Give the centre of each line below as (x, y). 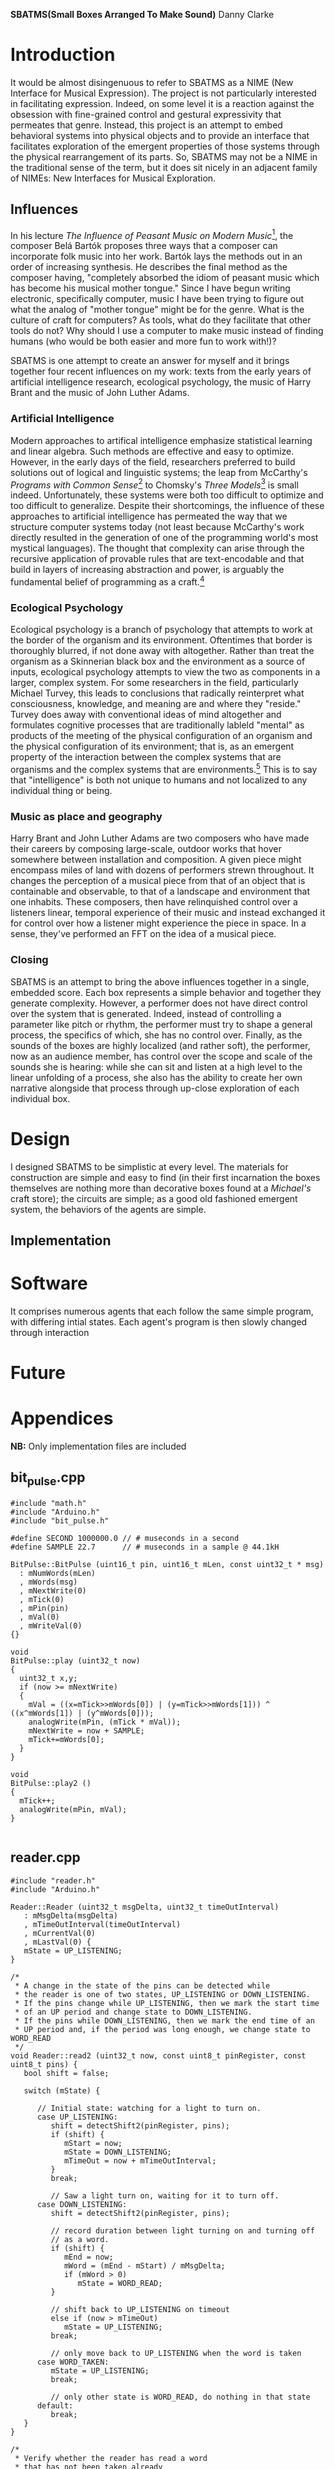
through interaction (50, 1332)
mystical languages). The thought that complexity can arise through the (157, 548)
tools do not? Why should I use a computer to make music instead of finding (167, 331)
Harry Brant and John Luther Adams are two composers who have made (160, 838)
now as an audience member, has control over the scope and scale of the (161, 1056)
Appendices (62, 1418)
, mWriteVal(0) (51, 1625)
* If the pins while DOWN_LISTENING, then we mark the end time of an (164, 2020)
